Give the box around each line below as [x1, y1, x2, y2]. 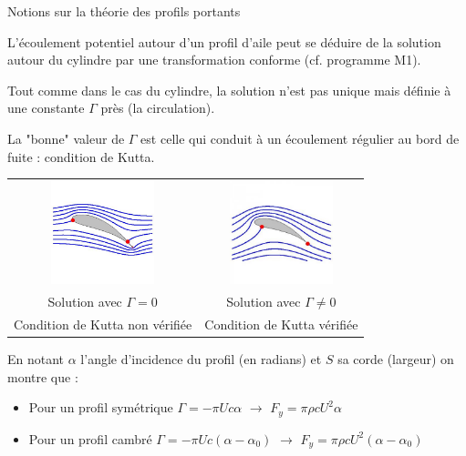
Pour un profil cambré [28, 429, 152, 448]
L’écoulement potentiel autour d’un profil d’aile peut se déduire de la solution [7, 32, 441, 51]
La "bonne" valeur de [7, 128, 125, 147]
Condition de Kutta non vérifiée [14, 314, 192, 333]
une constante [7, 98, 85, 117]
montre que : [7, 367, 78, 386]
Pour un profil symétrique [28, 398, 173, 417]
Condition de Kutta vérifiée [204, 314, 358, 333]
